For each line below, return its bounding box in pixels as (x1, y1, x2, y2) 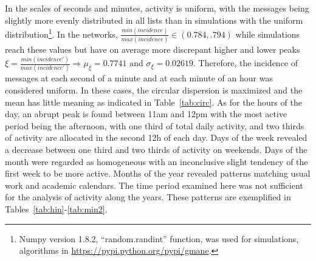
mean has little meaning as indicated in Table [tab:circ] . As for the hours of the (5, 95, 302, 108)
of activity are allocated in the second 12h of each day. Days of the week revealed (5, 131, 307, 144)
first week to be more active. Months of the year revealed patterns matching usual (5, 167, 311, 180)
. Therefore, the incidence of (193, 56, 298, 69)
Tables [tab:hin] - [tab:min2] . (5, 202, 108, 215)
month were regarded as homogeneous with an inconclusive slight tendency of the (5, 155, 308, 168)
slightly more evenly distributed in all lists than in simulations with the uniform (5, 13, 303, 26)
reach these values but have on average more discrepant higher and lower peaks (5, 43, 300, 56)
